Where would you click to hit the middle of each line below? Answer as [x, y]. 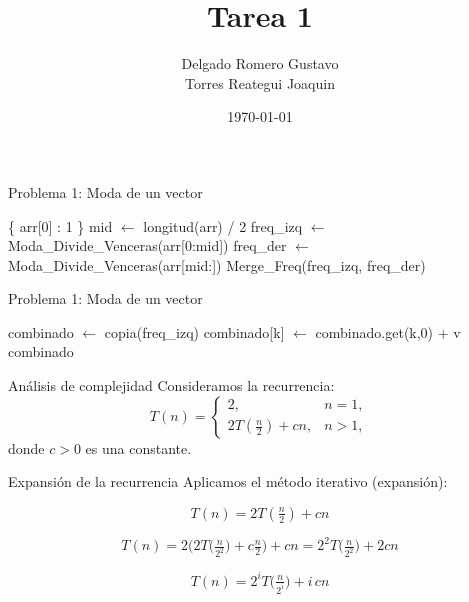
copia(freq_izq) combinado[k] [194, 331]
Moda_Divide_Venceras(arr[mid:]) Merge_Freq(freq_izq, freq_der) [217, 264]
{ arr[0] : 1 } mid [60, 225]
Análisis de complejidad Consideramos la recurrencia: [171, 385]
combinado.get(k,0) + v [388, 331]
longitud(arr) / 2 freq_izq [223, 225]
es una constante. [138, 447]
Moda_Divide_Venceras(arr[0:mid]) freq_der [147, 245]
